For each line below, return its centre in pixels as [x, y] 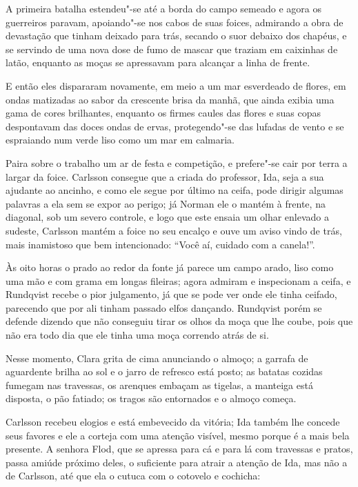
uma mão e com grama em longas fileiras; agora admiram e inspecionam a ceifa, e [178, 280]
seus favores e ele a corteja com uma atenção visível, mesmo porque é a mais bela [178, 435]
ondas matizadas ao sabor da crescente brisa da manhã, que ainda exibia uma [170, 99]
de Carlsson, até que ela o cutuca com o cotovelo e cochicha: [133, 476]
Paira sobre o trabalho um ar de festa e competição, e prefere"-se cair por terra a [177, 162]
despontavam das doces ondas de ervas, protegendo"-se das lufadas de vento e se [175, 126]
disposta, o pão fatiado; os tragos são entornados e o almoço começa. [151, 398]
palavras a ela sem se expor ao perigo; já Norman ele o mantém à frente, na [166, 203]
